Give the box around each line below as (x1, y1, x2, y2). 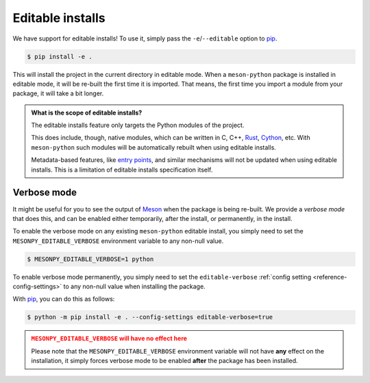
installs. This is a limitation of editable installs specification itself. (31, 165, 213, 174)
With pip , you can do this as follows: (12, 295, 115, 303)
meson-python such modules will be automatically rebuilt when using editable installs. (31, 143, 277, 151)
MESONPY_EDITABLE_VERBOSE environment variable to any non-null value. (12, 237, 224, 245)
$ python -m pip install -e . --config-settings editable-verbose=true (27, 313, 273, 321)
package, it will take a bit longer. (12, 89, 104, 97)
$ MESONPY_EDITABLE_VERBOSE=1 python (27, 255, 154, 263)
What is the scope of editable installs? (31, 108, 143, 117)
